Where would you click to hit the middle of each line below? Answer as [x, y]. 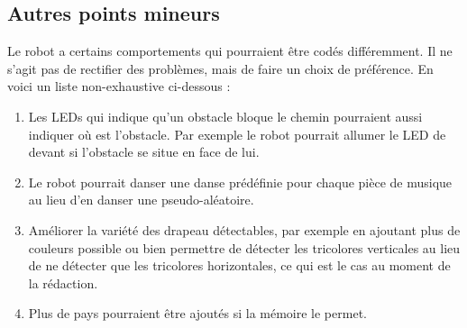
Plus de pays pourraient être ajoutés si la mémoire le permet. [197, 313]
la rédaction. [63, 282]
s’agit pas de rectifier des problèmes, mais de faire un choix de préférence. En [220, 68]
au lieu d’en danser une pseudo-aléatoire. [141, 200]
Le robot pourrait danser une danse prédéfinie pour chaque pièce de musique [240, 182]
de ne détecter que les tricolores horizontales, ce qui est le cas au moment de [239, 265]
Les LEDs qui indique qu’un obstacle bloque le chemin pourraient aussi [225, 116]
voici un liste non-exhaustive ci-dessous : [119, 86]
